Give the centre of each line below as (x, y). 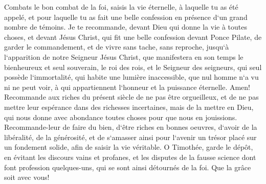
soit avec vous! (27, 177)
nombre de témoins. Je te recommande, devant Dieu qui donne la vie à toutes (126, 27)
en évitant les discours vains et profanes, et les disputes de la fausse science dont (130, 157)
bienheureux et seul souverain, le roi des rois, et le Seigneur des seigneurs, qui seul (133, 67)
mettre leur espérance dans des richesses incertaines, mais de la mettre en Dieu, (129, 107)
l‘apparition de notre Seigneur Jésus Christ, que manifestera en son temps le (124, 56)
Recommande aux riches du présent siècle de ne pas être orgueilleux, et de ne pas (131, 97)
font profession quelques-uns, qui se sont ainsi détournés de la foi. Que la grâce (128, 167)
